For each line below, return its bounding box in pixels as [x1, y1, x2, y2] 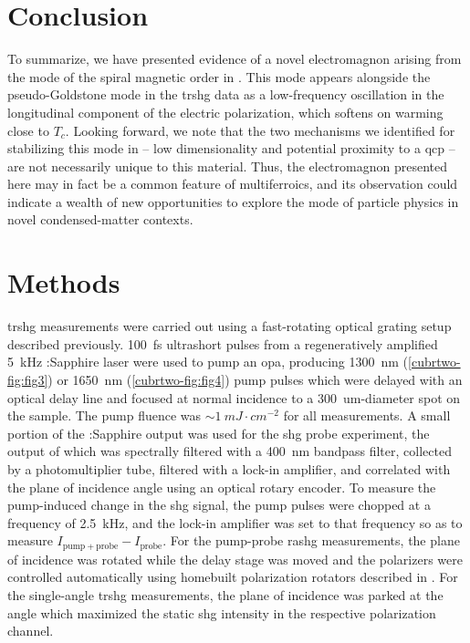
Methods [7, 264, 120, 301]
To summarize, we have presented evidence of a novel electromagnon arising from [7, 49, 462, 68]
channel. [7, 621, 54, 640]
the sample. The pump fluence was [7, 406, 202, 425]
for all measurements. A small [283, 406, 451, 425]
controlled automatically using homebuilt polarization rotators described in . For [7, 567, 458, 586]
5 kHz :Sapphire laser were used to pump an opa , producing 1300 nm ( [7, 352, 409, 371]
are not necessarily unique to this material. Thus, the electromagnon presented [7, 156, 448, 175]
